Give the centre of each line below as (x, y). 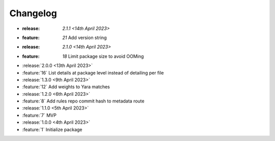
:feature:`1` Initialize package (52, 129)
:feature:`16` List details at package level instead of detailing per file (93, 73)
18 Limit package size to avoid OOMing (103, 56)
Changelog (33, 13)
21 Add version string (85, 38)
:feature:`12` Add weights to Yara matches (66, 87)
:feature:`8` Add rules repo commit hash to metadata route (83, 101)
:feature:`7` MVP (39, 115)
